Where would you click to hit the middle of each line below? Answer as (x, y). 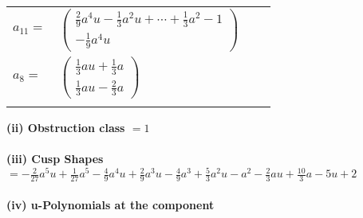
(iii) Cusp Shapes (55, 159)
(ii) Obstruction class (66, 127)
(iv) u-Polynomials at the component (110, 204)
